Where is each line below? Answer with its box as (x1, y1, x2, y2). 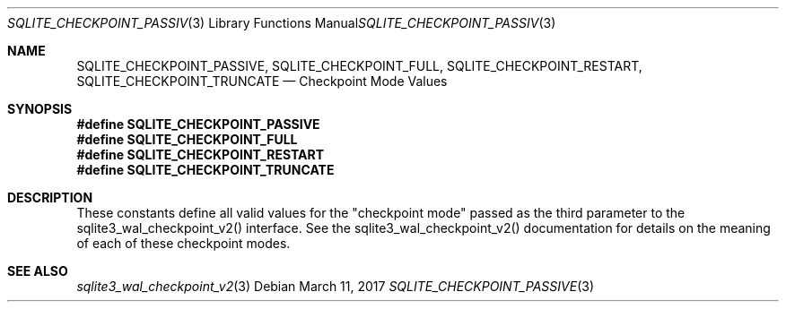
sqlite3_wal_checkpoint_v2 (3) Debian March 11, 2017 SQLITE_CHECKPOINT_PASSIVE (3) (76, 279, 594, 294)
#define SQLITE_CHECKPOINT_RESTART (76, 147, 325, 162)
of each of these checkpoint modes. (76, 236, 291, 251)
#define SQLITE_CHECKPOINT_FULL (76, 132, 298, 147)
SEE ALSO (7, 263, 68, 279)
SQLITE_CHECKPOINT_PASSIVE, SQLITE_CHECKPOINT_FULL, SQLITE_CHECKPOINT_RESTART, (76, 58, 642, 73)
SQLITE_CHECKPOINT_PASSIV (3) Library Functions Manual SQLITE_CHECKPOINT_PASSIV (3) (7, 15, 556, 30)
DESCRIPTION (7, 190, 93, 205)
